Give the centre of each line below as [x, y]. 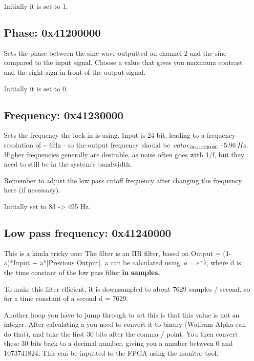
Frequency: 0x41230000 [64, 115]
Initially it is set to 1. [36, 6]
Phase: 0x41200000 [53, 32]
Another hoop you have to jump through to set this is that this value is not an [122, 314]
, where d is [224, 263]
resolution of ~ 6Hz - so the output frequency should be [87, 144]
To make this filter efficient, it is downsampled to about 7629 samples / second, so [127, 288]
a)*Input [17, 263]
